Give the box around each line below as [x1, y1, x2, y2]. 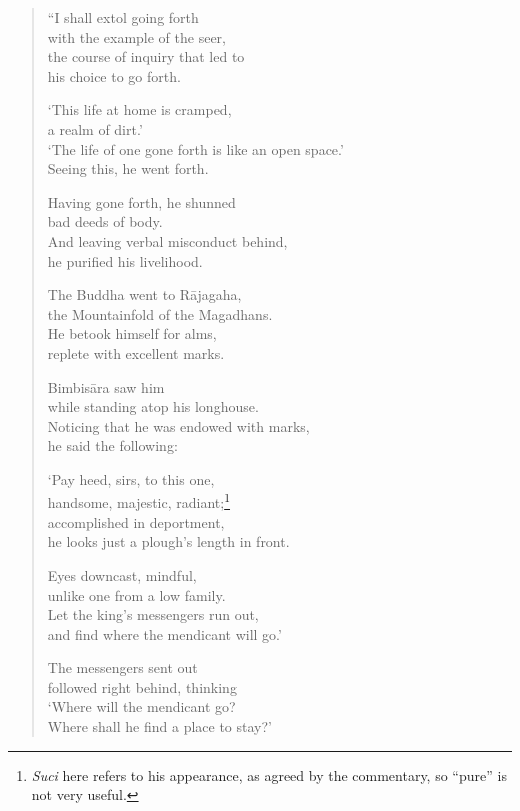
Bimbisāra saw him [47, 376, 165, 397]
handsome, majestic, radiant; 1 [47, 489, 231, 513]
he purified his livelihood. [47, 250, 203, 271]
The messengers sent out [47, 657, 198, 678]
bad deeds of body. [47, 211, 163, 232]
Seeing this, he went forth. [47, 158, 209, 179]
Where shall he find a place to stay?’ [47, 716, 272, 737]
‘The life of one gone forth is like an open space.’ [47, 138, 344, 159]
